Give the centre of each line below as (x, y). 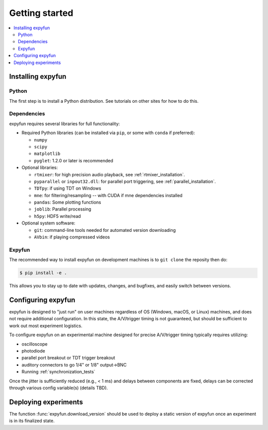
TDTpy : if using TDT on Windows (67, 188)
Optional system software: (48, 223)
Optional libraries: (40, 168)
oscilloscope (34, 344)
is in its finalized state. (32, 421)
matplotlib (47, 154)
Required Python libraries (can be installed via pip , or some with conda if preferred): (108, 133)
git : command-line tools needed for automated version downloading (105, 230)
